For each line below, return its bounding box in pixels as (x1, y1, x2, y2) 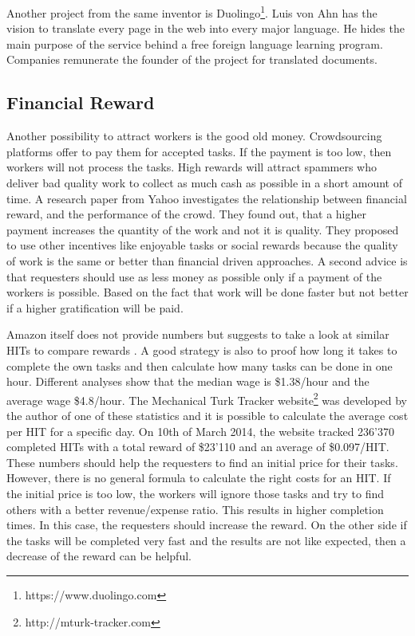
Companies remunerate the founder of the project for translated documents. (6, 51, 377, 68)
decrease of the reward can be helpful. (6, 548, 192, 564)
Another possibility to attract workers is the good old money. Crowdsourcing (6, 128, 382, 144)
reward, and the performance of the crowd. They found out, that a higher (6, 206, 366, 222)
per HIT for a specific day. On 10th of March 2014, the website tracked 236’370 (6, 422, 395, 439)
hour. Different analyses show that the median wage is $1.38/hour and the (6, 373, 370, 390)
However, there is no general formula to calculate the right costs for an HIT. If (6, 469, 391, 486)
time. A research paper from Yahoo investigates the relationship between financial (6, 190, 407, 206)
